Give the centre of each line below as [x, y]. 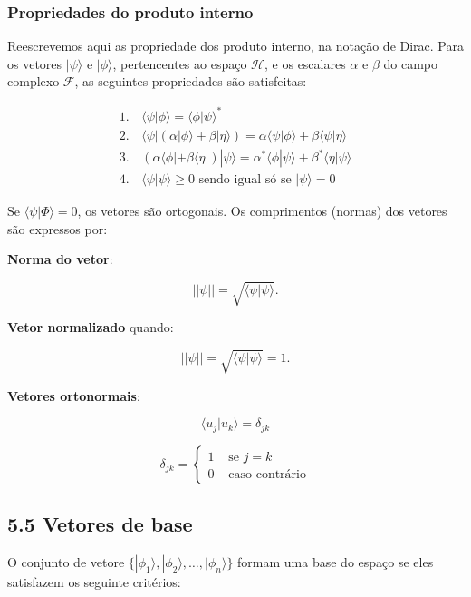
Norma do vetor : [60, 259]
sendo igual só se [245, 180]
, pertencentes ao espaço [180, 63]
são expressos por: [58, 228]
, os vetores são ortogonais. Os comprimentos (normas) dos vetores [262, 211]
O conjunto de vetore [66, 561]
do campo [410, 63]
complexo [34, 81]
